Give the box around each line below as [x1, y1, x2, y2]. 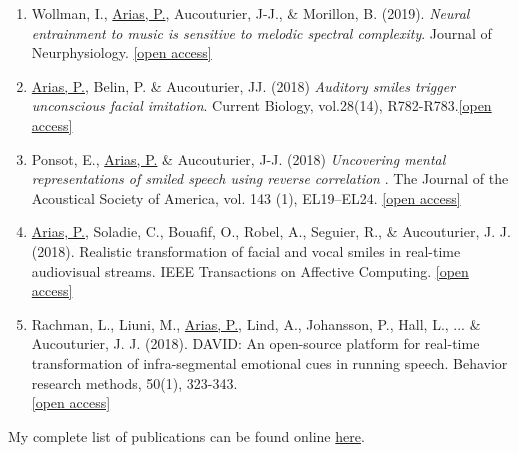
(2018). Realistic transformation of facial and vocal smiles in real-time [31, 240, 461, 261]
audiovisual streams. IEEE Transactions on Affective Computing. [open [31, 260, 469, 281]
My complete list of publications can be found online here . [8, 425, 365, 446]
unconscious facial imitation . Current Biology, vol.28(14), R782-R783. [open [31, 95, 492, 116]
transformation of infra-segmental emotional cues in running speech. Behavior [31, 352, 508, 373]
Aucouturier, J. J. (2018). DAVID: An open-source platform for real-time [31, 333, 480, 354]
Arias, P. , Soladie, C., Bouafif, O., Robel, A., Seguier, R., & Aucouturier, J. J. [31, 221, 511, 242]
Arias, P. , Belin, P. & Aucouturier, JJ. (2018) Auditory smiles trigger [31, 75, 456, 96]
